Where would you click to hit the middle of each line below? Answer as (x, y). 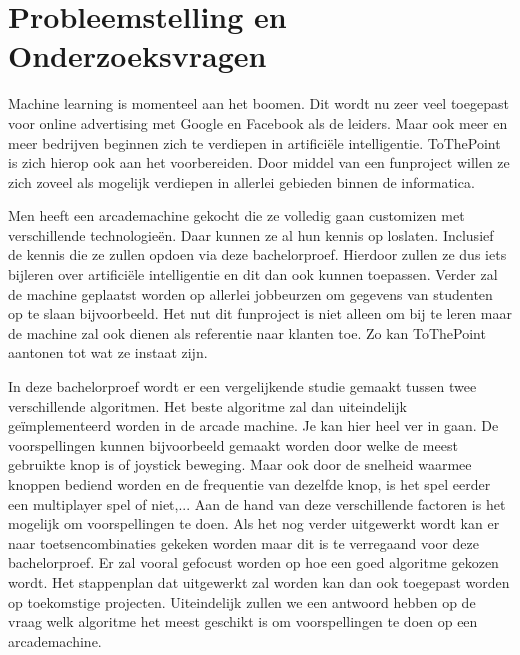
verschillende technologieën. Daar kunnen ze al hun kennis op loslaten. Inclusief (251, 234)
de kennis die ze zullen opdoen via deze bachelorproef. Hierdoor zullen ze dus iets (257, 254)
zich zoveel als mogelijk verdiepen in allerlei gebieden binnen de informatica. (241, 181)
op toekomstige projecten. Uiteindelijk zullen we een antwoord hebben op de (242, 601)
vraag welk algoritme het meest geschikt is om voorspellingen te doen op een (243, 621)
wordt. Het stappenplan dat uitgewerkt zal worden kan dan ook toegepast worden (259, 581)
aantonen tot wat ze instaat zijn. (108, 352)
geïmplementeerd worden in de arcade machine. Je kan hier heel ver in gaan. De (253, 425)
